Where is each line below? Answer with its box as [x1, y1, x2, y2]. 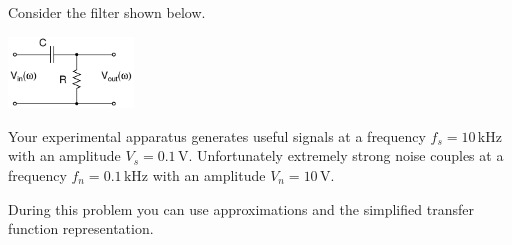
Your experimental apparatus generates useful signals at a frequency [8, 125, 426, 146]
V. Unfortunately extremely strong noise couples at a [177, 145, 504, 166]
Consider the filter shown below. [8, 2, 206, 22]
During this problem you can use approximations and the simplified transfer [8, 198, 474, 219]
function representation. [8, 218, 154, 239]
